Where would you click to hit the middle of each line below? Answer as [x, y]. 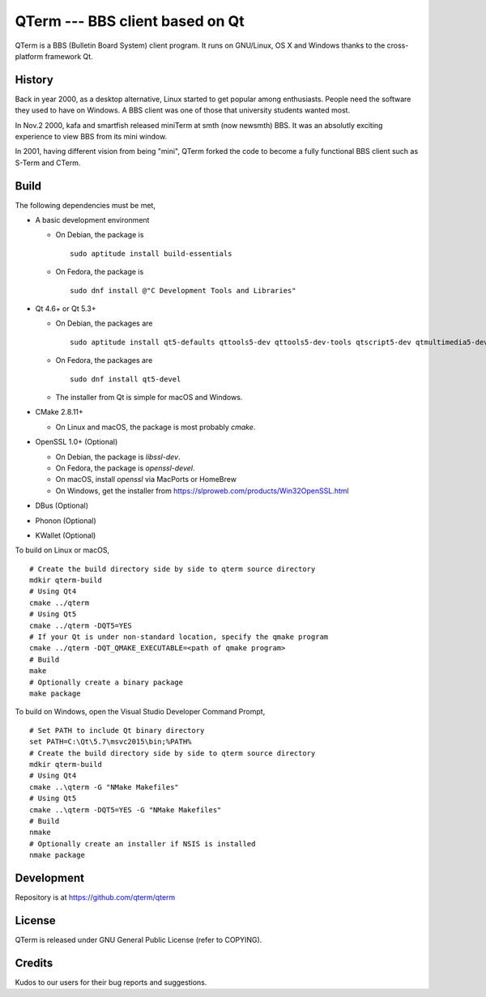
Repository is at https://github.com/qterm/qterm [95, 897]
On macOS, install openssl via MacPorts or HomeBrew [146, 479]
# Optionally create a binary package [107, 682]
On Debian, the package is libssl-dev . [118, 457]
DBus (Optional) [62, 505]
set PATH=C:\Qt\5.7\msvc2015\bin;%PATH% [111, 742]
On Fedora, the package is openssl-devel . [125, 468]
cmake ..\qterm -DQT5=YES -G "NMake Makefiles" [126, 810]
